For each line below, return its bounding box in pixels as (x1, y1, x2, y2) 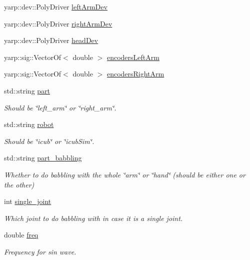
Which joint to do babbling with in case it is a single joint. (4, 212, 183, 223)
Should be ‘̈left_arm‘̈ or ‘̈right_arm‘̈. (4, 102, 116, 112)
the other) (4, 179, 34, 189)
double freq (4, 229, 38, 240)
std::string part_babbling (4, 152, 82, 163)
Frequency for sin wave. (4, 246, 76, 256)
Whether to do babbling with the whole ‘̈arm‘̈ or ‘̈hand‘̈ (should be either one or (4, 169, 245, 179)
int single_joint (4, 196, 51, 206)
